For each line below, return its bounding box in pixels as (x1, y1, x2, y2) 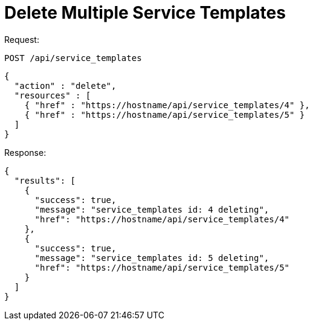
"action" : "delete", (14, 80, 117, 91)
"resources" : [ (14, 90, 91, 100)
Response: (4, 147, 47, 158)
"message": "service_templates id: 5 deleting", (34, 253, 269, 263)
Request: (4, 34, 39, 45)
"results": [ (14, 175, 76, 185)
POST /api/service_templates (4, 53, 142, 63)
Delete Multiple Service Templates (4, 2, 286, 23)
